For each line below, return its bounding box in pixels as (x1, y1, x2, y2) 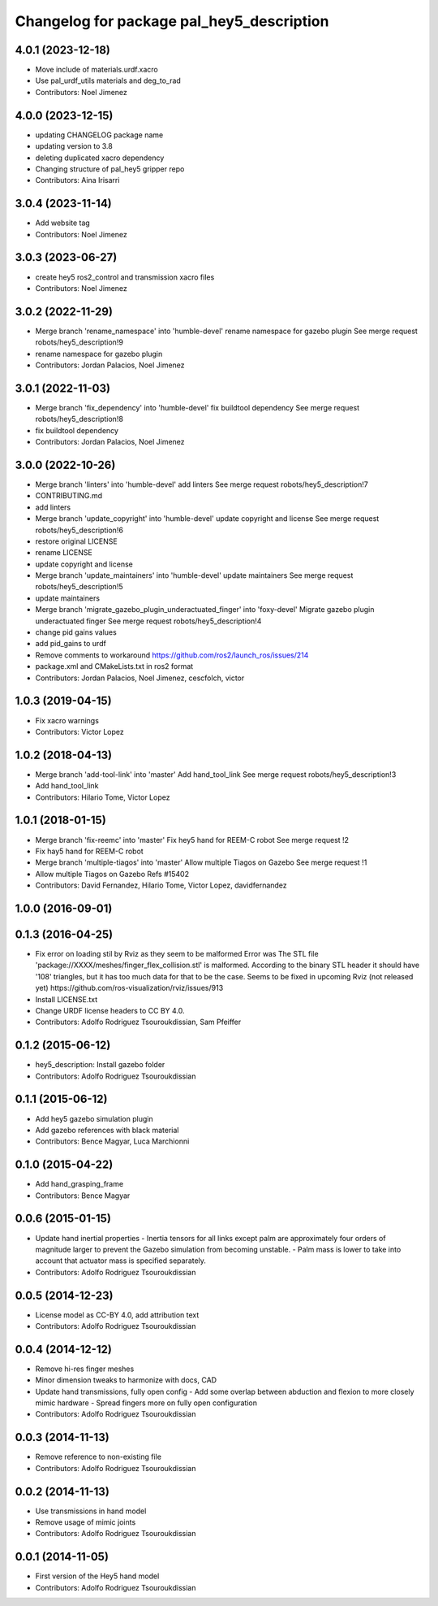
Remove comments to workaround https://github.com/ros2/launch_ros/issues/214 (35, 650, 309, 660)
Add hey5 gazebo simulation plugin (35, 1113, 153, 1123)
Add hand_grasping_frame (35, 1179, 124, 1189)
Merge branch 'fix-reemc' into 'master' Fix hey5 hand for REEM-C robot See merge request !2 (35, 835, 349, 844)
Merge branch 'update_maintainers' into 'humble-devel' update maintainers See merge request (35, 571, 354, 580)
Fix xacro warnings (35, 715, 99, 725)
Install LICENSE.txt (35, 994, 98, 1004)
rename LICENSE (35, 548, 92, 558)
